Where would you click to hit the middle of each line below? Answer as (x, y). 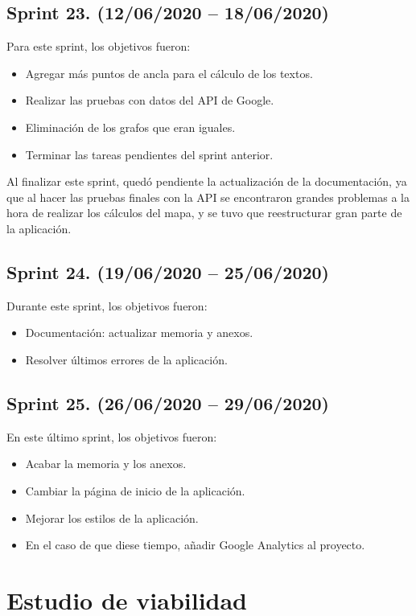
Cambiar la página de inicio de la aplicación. (135, 490)
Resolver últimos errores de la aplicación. (126, 359)
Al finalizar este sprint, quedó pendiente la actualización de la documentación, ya (207, 181)
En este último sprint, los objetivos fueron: (112, 436)
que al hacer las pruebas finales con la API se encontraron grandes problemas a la (208, 197)
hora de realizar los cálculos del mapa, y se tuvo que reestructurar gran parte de (204, 213)
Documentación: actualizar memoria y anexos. (139, 333)
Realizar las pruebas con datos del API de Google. (150, 100)
